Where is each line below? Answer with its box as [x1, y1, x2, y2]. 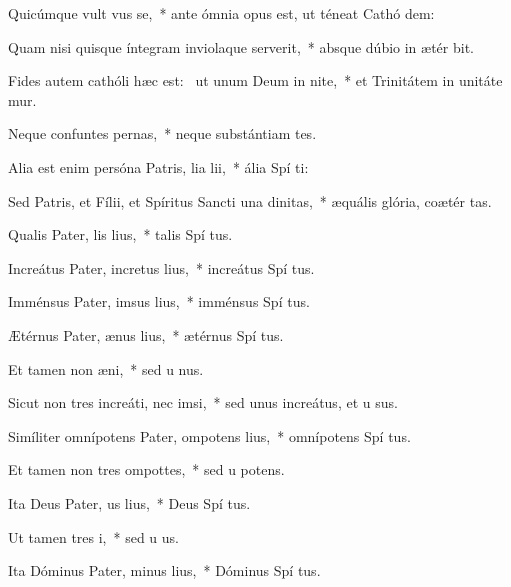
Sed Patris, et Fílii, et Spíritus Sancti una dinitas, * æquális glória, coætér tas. [8, 190, 492, 211]
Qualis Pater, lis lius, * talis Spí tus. [8, 224, 233, 245]
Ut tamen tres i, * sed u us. [8, 526, 179, 547]
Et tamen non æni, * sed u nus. [8, 358, 204, 379]
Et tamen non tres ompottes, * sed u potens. [8, 459, 285, 480]
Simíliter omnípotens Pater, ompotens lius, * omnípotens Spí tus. [8, 425, 411, 446]
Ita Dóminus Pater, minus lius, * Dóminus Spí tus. [8, 560, 321, 581]
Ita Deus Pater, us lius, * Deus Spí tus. [8, 492, 251, 513]
